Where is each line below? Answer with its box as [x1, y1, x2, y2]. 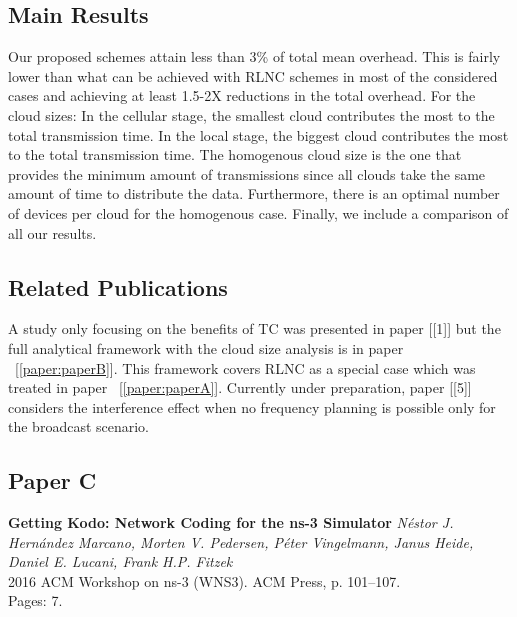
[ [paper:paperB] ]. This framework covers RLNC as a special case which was [14, 357, 476, 378]
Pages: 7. [8, 590, 63, 611]
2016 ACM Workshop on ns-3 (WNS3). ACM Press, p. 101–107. [8, 570, 401, 591]
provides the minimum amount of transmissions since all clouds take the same [8, 163, 486, 184]
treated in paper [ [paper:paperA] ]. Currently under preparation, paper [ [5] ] [8, 377, 472, 398]
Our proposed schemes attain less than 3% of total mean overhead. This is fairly [8, 46, 501, 67]
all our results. [8, 222, 97, 243]
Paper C [8, 465, 97, 496]
